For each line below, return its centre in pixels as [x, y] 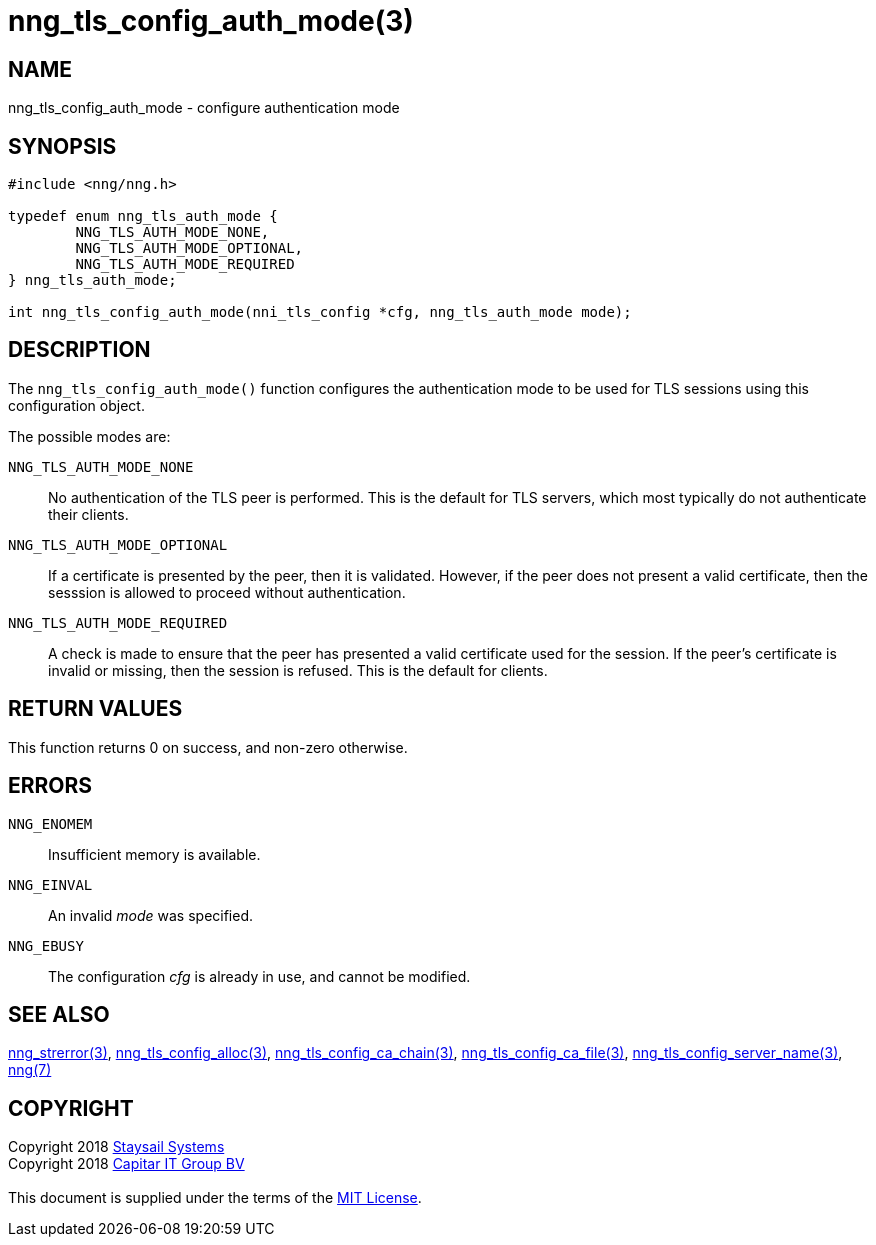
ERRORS [50, 786]
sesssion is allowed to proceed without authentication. [227, 592]
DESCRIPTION [79, 350]
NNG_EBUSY [46, 945]
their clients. [88, 514]
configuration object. [76, 405]
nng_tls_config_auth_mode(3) [211, 21]
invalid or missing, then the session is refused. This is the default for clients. [298, 670]
